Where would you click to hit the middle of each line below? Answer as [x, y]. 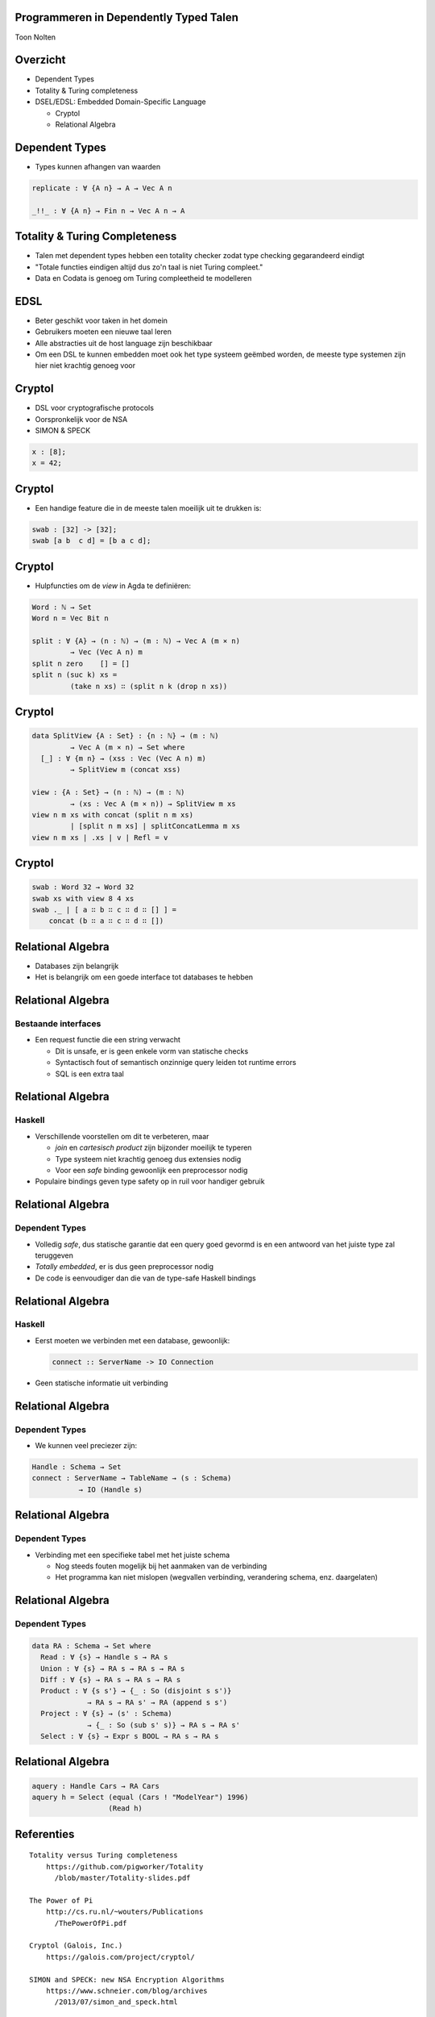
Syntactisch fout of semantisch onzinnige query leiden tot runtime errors [176, 1063]
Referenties [45, 1834]
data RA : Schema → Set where [91, 1645]
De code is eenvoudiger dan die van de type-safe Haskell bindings [146, 1278]
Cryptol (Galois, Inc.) [76, 1946]
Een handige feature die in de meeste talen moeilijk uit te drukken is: [148, 507]
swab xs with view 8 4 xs [83, 898]
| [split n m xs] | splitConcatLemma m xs [155, 826]
